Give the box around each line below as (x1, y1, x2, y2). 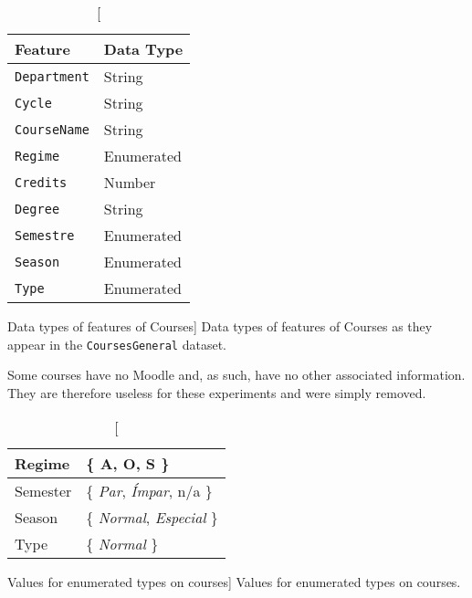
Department (15, 68, 89, 84)
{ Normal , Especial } (86, 507, 218, 529)
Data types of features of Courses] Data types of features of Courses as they (7, 317, 433, 335)
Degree (15, 201, 60, 216)
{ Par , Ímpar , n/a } (86, 480, 213, 502)
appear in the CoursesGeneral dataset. (7, 334, 226, 353)
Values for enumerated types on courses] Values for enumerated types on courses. (7, 572, 461, 592)
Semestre (15, 227, 75, 243)
